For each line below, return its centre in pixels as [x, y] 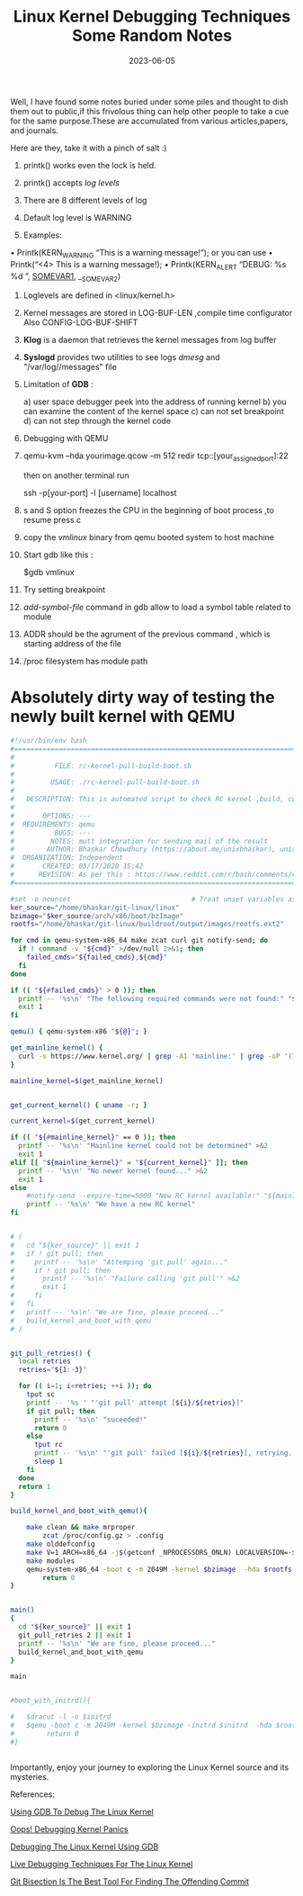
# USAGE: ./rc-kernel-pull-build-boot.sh [105, 782]
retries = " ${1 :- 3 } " [53, 1370]
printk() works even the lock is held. [89, 165]
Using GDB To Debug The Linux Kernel [82, 1811]
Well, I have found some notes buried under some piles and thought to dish [149, 102]
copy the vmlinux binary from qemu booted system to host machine [149, 537]
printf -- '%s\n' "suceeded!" [90, 1420]
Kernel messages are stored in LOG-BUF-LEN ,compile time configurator [158, 313]
